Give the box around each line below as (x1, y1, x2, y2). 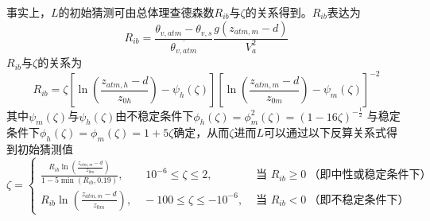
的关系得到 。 (245, 4, 312, 20)
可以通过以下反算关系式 (264, 124, 387, 141)
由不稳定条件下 (115, 107, 194, 124)
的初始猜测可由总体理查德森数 (58, 4, 215, 20)
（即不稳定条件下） (308, 194, 409, 206)
